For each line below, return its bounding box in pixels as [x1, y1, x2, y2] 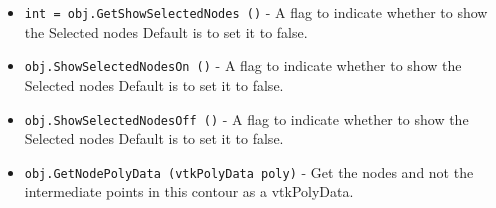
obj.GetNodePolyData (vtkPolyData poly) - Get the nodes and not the [24, 161, 474, 182]
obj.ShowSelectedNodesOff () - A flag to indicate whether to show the [24, 108, 469, 129]
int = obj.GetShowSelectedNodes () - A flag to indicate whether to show [24, 2, 488, 22]
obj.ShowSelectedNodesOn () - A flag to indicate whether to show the [24, 55, 462, 76]
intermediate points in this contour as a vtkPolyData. [24, 181, 354, 202]
